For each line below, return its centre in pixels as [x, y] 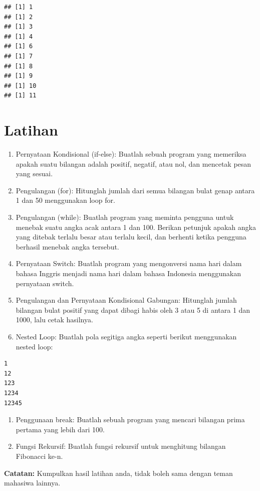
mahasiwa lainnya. [32, 483]
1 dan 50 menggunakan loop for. [65, 200]
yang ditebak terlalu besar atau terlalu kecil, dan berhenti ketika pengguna [131, 237]
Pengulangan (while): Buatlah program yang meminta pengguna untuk [125, 217]
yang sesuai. [34, 173]
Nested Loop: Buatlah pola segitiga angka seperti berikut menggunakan [126, 336]
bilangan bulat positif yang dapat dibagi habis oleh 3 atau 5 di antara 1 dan [133, 310]
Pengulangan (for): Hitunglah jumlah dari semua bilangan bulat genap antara [135, 190]
